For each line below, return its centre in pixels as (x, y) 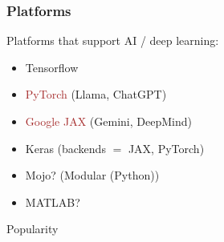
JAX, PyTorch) (166, 148)
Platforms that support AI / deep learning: (113, 40)
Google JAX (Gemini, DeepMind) (108, 121)
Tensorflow (52, 67)
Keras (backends (65, 148)
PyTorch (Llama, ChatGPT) (96, 94)
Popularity (33, 229)
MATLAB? (53, 202)
